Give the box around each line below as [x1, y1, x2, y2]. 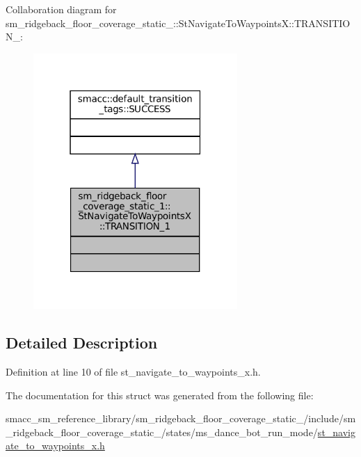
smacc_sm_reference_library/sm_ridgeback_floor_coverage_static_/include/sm [6, 411, 356, 426]
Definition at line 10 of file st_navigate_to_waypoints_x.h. [6, 364, 261, 379]
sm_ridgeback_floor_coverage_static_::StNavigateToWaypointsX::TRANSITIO [6, 15, 351, 30]
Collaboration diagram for [6, 2, 117, 16]
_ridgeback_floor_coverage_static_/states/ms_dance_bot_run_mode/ [6, 424, 318, 439]
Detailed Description [6, 332, 158, 353]
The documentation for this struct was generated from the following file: [6, 387, 314, 402]
